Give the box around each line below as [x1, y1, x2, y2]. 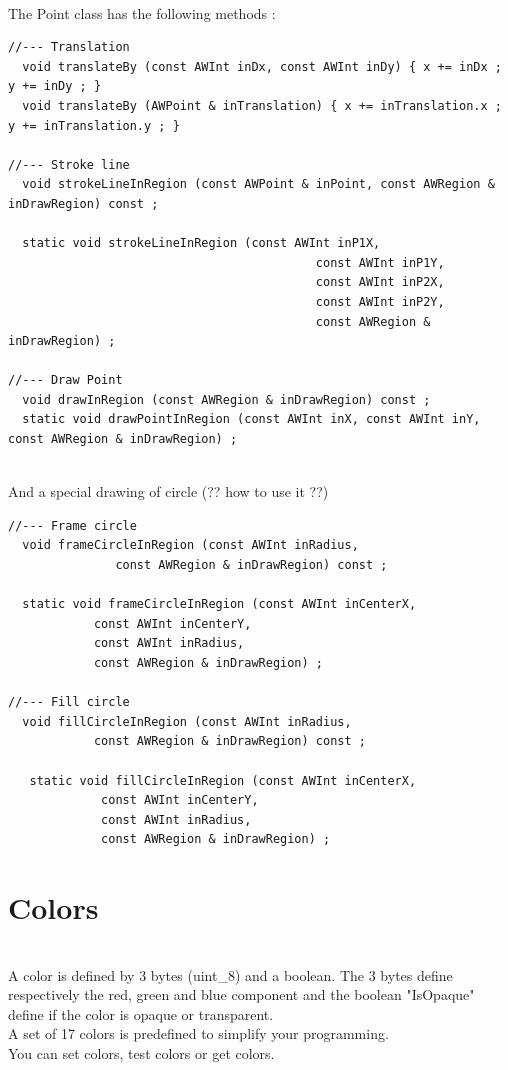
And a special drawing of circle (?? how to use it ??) [8, 481, 329, 502]
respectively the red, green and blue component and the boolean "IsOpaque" [8, 984, 475, 1005]
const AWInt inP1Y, [315, 255, 445, 270]
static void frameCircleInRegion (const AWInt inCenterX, [22, 597, 417, 612]
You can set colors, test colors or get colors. [8, 1043, 275, 1064]
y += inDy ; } [8, 79, 102, 94]
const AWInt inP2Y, [315, 294, 445, 309]
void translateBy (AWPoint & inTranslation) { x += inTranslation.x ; [22, 98, 502, 113]
